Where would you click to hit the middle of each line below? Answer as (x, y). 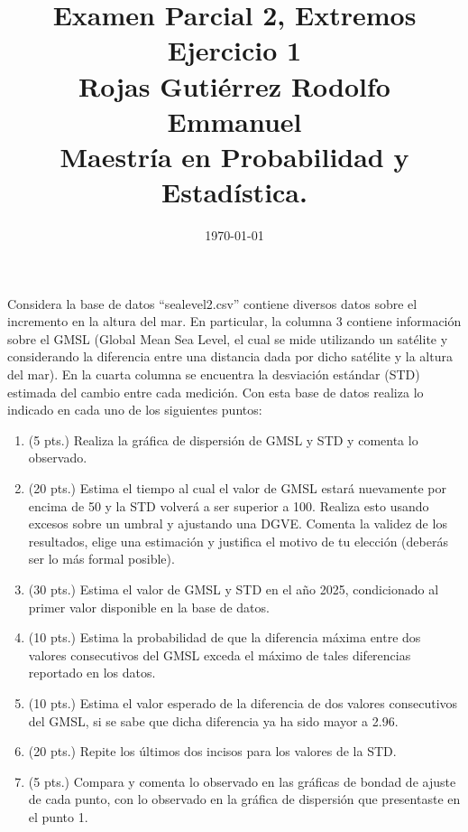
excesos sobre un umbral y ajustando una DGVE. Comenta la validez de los (238, 524)
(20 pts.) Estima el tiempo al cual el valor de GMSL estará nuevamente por (237, 488)
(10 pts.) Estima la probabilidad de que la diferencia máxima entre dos (225, 637)
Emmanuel (234, 121)
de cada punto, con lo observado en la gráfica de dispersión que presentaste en (244, 799)
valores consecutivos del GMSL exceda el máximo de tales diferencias (220, 654)
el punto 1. (58, 816)
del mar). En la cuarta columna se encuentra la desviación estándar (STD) (214, 374)
